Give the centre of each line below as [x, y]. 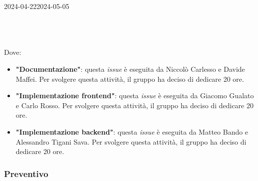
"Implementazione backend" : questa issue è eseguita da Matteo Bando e [132, 131]
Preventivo [26, 173]
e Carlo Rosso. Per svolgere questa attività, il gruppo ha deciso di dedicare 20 [134, 105]
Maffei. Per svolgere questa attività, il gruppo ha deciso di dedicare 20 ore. [130, 79]
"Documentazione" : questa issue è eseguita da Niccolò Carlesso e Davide [130, 69]
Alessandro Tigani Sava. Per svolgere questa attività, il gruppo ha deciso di [131, 141]
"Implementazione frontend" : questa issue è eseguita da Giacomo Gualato [135, 95]
